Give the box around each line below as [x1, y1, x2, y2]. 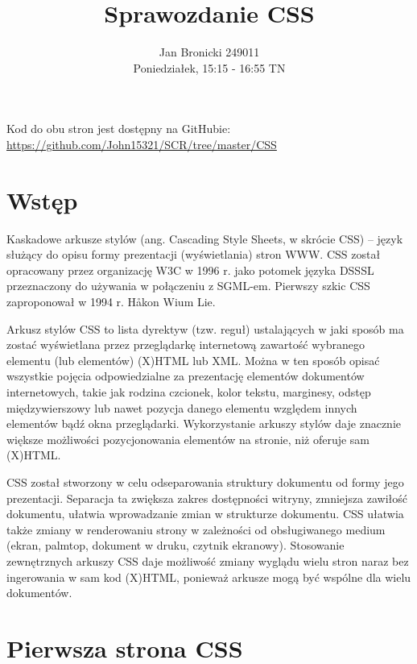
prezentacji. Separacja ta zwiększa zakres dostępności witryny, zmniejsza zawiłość [6, 489, 407, 506]
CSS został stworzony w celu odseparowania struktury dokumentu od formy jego [6, 473, 404, 490]
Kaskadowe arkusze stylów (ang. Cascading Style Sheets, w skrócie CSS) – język [6, 230, 403, 247]
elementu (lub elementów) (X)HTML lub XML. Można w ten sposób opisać [6, 351, 380, 368]
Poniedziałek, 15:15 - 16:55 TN [133, 59, 286, 76]
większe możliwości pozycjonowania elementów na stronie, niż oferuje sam [6, 430, 370, 447]
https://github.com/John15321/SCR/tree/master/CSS [6, 135, 277, 152]
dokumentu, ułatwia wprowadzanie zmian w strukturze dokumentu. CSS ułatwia [6, 505, 404, 522]
